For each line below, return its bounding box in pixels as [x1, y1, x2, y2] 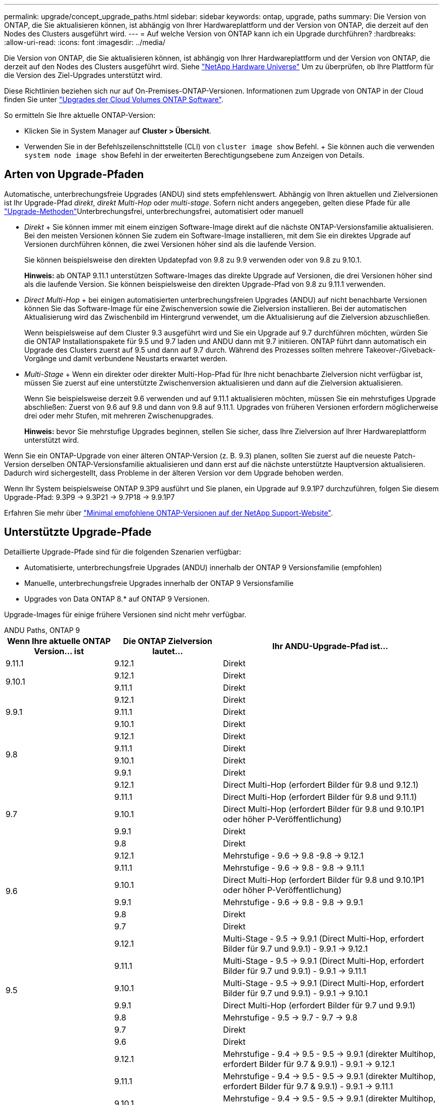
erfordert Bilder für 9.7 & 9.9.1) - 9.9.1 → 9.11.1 [223, 1081, 393, 1091]
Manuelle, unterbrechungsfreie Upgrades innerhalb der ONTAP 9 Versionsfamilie [24, 578, 294, 587]
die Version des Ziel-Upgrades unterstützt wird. [4, 71, 162, 79]
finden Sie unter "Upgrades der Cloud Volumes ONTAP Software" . [4, 95, 224, 104]
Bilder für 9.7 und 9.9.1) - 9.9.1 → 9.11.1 [223, 965, 366, 976]
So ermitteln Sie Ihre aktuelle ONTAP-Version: [4, 111, 156, 119]
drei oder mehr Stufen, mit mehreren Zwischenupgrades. [24, 411, 214, 420]
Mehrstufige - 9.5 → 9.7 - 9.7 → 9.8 [223, 1012, 358, 1023]
